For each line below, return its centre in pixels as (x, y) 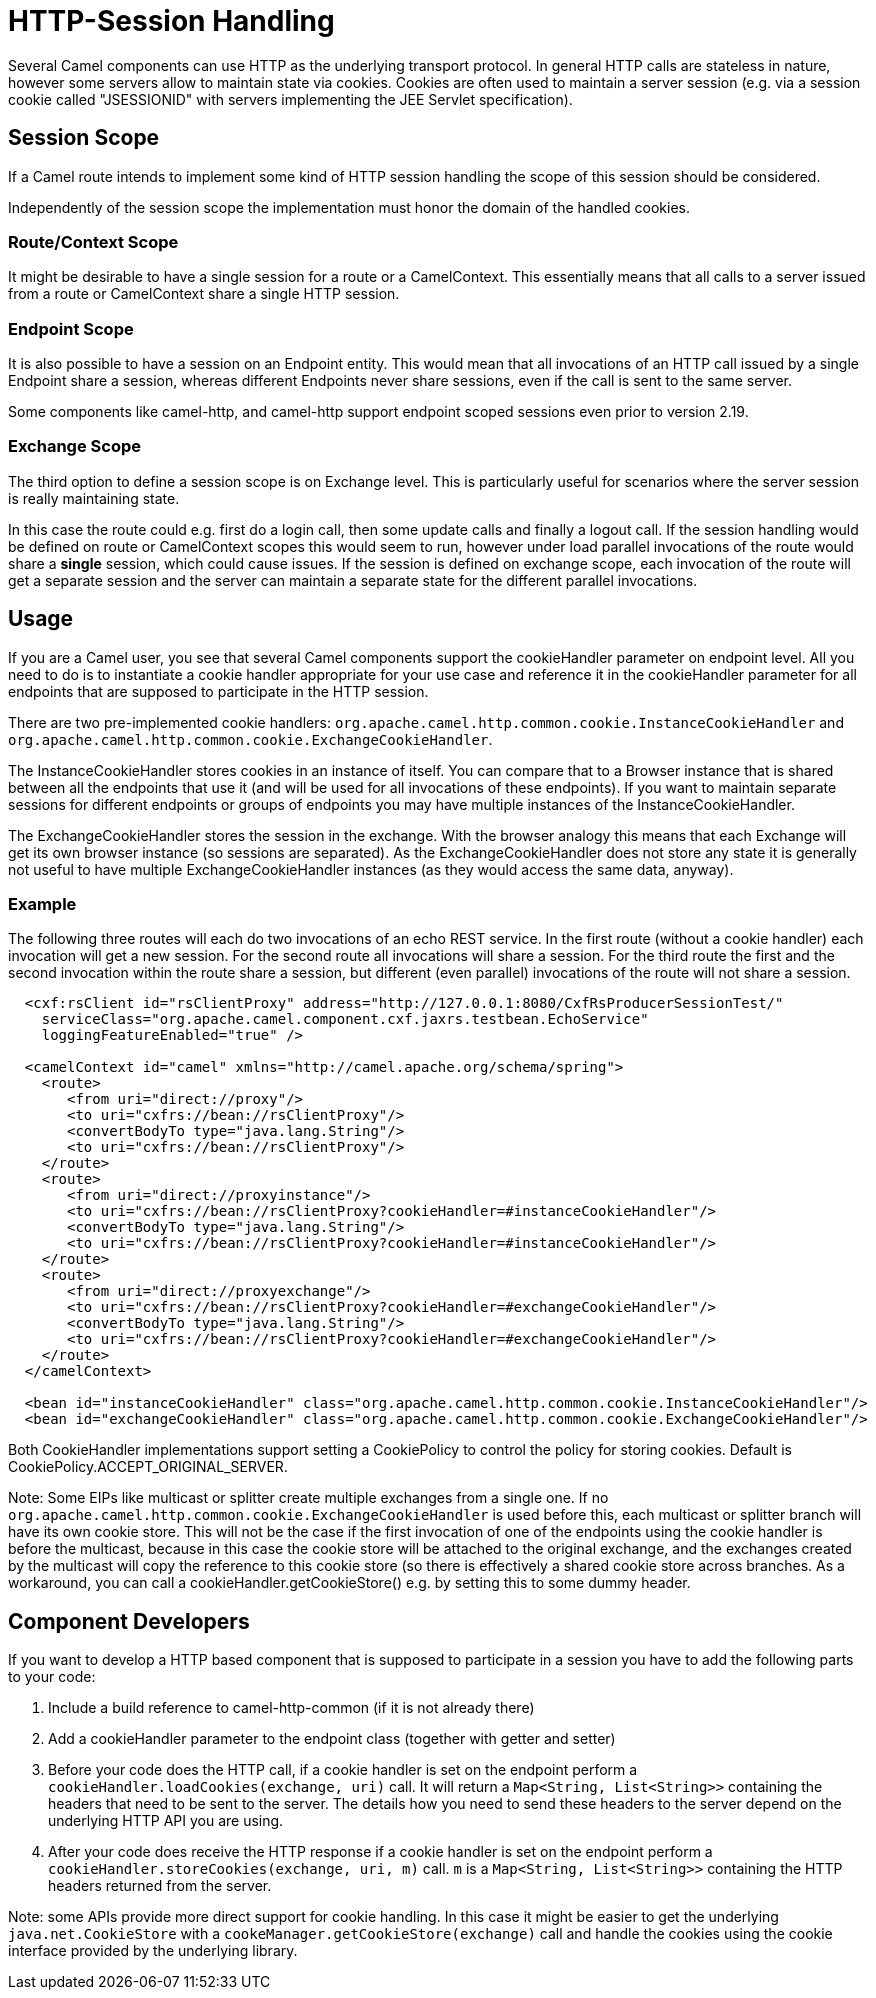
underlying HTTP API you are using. (166, 1821)
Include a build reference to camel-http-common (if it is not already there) (291, 1708)
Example (42, 904)
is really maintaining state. (94, 498)
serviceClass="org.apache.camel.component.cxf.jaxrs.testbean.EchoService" (345, 1019)
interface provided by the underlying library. (153, 1951)
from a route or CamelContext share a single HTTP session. (204, 294)
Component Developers (129, 1621)
